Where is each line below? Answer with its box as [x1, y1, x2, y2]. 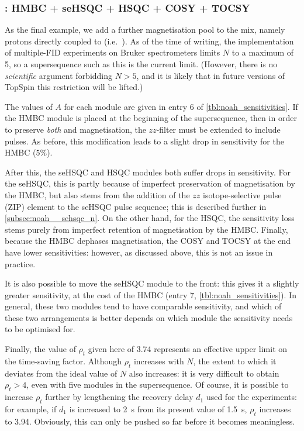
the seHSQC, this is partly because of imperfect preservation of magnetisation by [5, 177, 295, 189]
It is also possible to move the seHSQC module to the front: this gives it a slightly [5, 277, 299, 289]
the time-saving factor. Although [5, 354, 122, 367]
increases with [133, 354, 184, 367]
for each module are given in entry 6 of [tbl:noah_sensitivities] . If [64, 100, 298, 112]
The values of [5, 100, 53, 112]
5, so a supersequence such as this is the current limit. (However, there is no [5, 58, 278, 70]
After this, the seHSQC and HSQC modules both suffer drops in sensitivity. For [5, 165, 291, 178]
